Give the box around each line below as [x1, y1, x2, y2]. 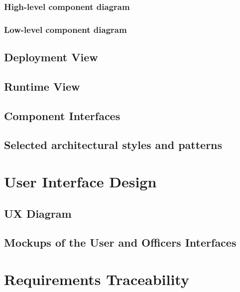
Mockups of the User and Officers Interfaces [4, 235, 237, 250]
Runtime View [4, 78, 80, 94]
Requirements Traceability [4, 269, 189, 289]
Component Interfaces [4, 108, 120, 123]
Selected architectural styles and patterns [4, 137, 223, 152]
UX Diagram [4, 205, 72, 221]
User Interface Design [4, 171, 157, 191]
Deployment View [4, 49, 98, 65]
